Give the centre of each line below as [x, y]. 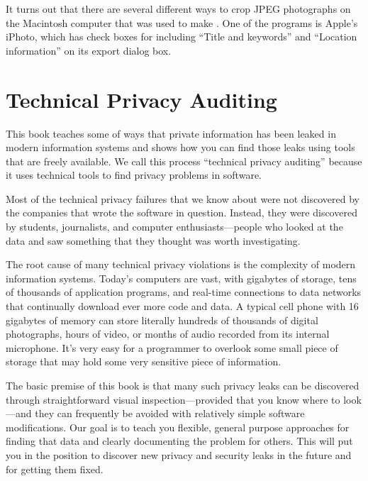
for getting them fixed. [55, 469]
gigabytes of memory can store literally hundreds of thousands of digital [162, 320]
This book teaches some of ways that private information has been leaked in [171, 133]
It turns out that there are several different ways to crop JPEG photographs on [178, 9]
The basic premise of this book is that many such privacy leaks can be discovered [183, 385]
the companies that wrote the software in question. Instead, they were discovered [182, 212]
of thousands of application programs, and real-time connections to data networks [184, 292]
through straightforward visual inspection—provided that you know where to [173, 399]
